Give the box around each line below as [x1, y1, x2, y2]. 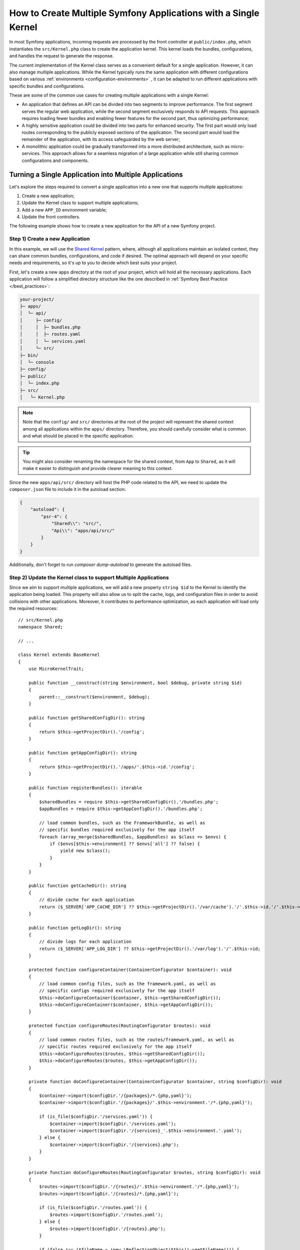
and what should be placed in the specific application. [22, 433, 134, 439]
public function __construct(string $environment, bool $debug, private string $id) [28, 680, 242, 686]
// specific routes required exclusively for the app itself [39, 1044, 192, 1049]
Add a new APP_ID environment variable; [21, 206, 107, 212]
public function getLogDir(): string [28, 925, 121, 930]
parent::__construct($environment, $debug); [39, 694, 150, 699]
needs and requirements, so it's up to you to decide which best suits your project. [9, 260, 177, 266]
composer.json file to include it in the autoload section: [9, 486, 126, 492]
